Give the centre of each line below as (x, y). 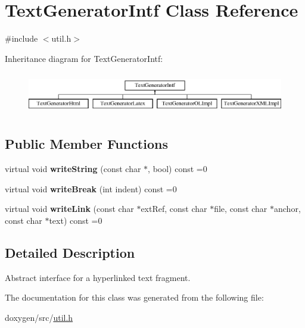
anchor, (287, 209)
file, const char (241, 209)
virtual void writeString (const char (73, 169)
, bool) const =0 (178, 169)
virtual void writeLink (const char (69, 209)
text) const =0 (76, 220)
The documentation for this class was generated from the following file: (134, 297)
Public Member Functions (86, 144)
